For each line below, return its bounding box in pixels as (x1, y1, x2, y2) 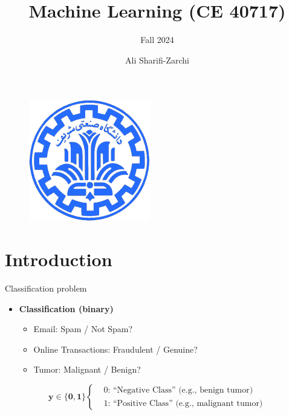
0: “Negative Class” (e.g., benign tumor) (103, 386, 253, 395)
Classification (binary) (19, 302, 114, 315)
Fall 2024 (140, 33, 174, 46)
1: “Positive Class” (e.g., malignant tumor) (103, 399, 263, 408)
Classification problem (5, 282, 87, 295)
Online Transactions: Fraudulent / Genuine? (33, 342, 198, 355)
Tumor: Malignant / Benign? (33, 363, 141, 376)
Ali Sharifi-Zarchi (125, 53, 189, 66)
